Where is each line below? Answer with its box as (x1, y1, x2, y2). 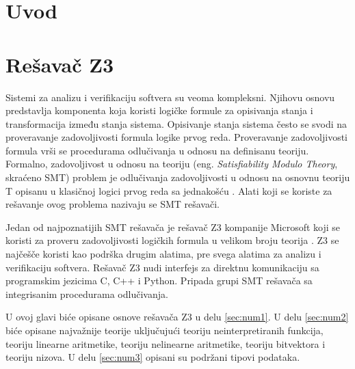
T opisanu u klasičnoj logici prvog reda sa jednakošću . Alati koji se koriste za (5, 183, 332, 197)
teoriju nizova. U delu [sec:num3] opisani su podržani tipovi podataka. (5, 350, 300, 364)
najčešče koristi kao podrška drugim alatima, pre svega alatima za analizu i (5, 247, 321, 261)
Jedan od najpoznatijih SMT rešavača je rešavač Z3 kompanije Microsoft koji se (5, 219, 341, 234)
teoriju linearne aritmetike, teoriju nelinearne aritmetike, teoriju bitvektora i (5, 336, 326, 351)
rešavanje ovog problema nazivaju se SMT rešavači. (5, 197, 220, 211)
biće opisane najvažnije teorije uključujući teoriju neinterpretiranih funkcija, (5, 323, 324, 337)
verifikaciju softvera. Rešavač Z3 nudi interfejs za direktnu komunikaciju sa (5, 260, 319, 274)
